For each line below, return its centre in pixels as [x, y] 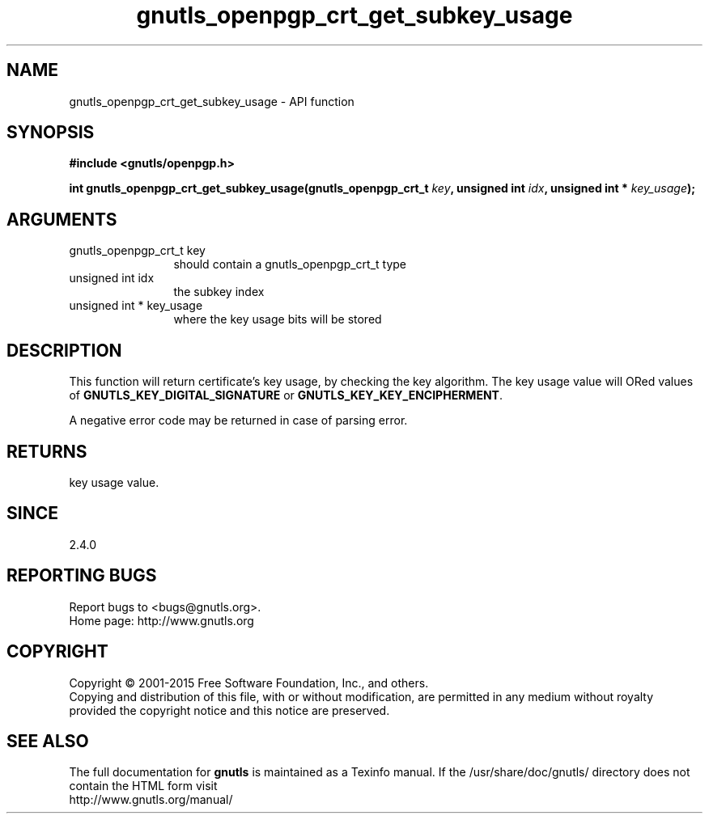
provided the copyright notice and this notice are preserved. [229, 710]
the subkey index [219, 292]
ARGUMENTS [62, 219]
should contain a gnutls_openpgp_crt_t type [290, 264]
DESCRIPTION [64, 350]
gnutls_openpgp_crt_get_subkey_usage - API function [212, 101]
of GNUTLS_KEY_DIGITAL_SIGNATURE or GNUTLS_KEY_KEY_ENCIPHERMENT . [286, 395]
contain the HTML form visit [143, 786]
